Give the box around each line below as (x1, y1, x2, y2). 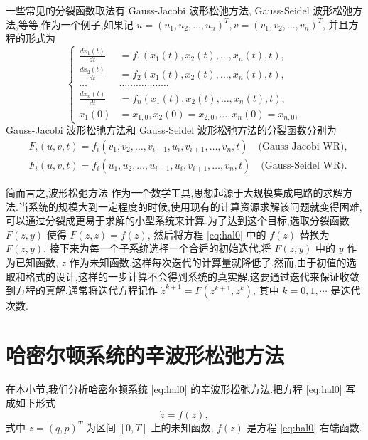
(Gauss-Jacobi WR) (258, 141, 345, 152)
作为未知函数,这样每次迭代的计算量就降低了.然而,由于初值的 (69, 254, 347, 269)
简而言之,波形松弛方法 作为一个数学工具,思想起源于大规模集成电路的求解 (6, 184, 343, 199)
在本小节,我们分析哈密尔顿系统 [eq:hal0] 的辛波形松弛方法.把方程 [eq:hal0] (6, 381, 342, 396)
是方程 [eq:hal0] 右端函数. (247, 420, 362, 435)
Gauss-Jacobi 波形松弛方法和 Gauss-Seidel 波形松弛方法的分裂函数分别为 (6, 122, 337, 137)
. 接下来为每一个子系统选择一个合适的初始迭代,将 (43, 241, 271, 256)
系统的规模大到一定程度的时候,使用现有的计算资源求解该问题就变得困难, (28, 199, 362, 214)
